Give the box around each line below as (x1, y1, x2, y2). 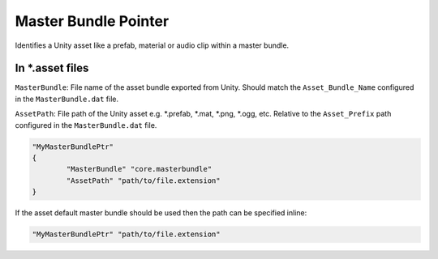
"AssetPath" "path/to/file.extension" (66, 176, 221, 185)
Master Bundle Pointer (15, 12, 170, 30)
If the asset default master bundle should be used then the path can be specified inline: (15, 208, 307, 218)
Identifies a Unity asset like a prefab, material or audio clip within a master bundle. (15, 40, 290, 50)
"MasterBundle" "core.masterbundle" (66, 164, 213, 174)
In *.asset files (15, 62, 89, 75)
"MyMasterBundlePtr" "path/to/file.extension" (32, 230, 221, 239)
